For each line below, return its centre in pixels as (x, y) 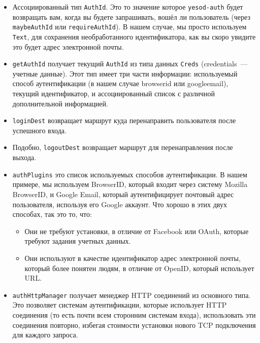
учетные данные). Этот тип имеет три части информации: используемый (125, 73)
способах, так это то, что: (52, 214)
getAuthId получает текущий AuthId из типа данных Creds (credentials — (130, 64)
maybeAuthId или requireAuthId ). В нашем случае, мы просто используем (129, 27)
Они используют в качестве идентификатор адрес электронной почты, (133, 258)
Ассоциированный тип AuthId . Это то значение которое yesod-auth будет (128, 7)
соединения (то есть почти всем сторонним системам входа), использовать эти (134, 314)
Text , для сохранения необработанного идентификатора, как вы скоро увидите (134, 36)
